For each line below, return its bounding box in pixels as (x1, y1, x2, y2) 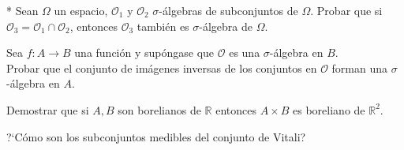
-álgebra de (199, 17, 253, 34)
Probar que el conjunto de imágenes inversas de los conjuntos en (6, 59, 317, 76)
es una (229, 44, 260, 61)
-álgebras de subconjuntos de (159, 2, 298, 18)
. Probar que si (310, 2, 383, 18)
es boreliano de (293, 101, 365, 118)
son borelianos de (118, 101, 201, 118)
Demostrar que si (6, 101, 89, 118)
